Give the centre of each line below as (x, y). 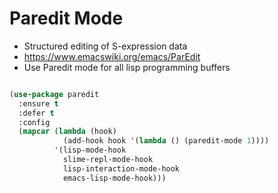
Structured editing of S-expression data (105, 46)
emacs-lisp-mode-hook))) (114, 178)
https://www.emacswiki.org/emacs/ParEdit (112, 56)
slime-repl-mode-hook (108, 160)
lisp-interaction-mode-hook (121, 168)
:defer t (36, 113)
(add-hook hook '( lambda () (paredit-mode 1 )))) (166, 141)
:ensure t (38, 103)
